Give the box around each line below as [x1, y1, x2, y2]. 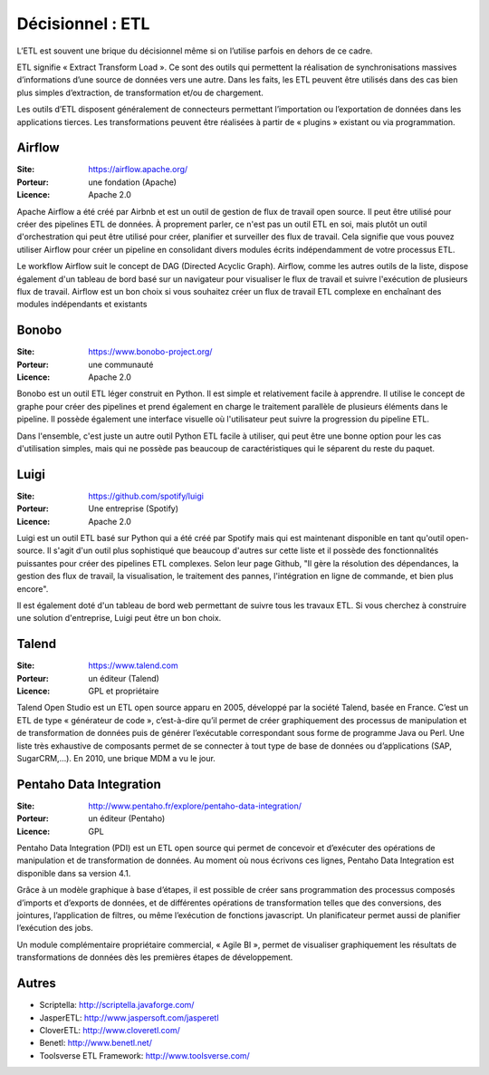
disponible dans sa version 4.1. [16, 867, 131, 878]
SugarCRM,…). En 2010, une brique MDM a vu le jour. [16, 753, 216, 764]
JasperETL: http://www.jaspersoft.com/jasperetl [39, 1012, 219, 1023]
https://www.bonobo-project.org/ [88, 346, 213, 357]
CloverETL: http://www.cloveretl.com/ [39, 1024, 181, 1035]
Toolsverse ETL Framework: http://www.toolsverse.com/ [39, 1050, 251, 1060]
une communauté [88, 359, 154, 370]
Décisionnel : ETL [16, 14, 150, 34]
